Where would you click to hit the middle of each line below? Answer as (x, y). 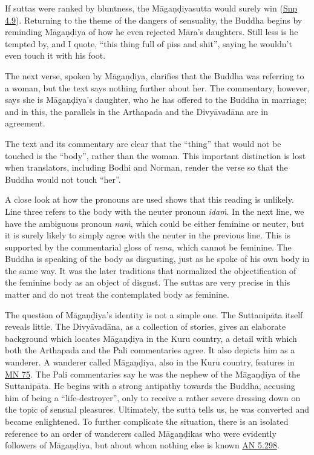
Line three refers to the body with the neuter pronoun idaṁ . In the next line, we (155, 211)
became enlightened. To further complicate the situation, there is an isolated (147, 421)
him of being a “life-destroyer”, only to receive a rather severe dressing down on (153, 397)
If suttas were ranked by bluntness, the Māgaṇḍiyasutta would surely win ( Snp (151, 8)
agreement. (25, 123)
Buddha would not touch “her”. (63, 179)
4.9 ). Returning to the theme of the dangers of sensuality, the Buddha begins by (154, 20)
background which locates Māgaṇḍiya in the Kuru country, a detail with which (151, 338)
